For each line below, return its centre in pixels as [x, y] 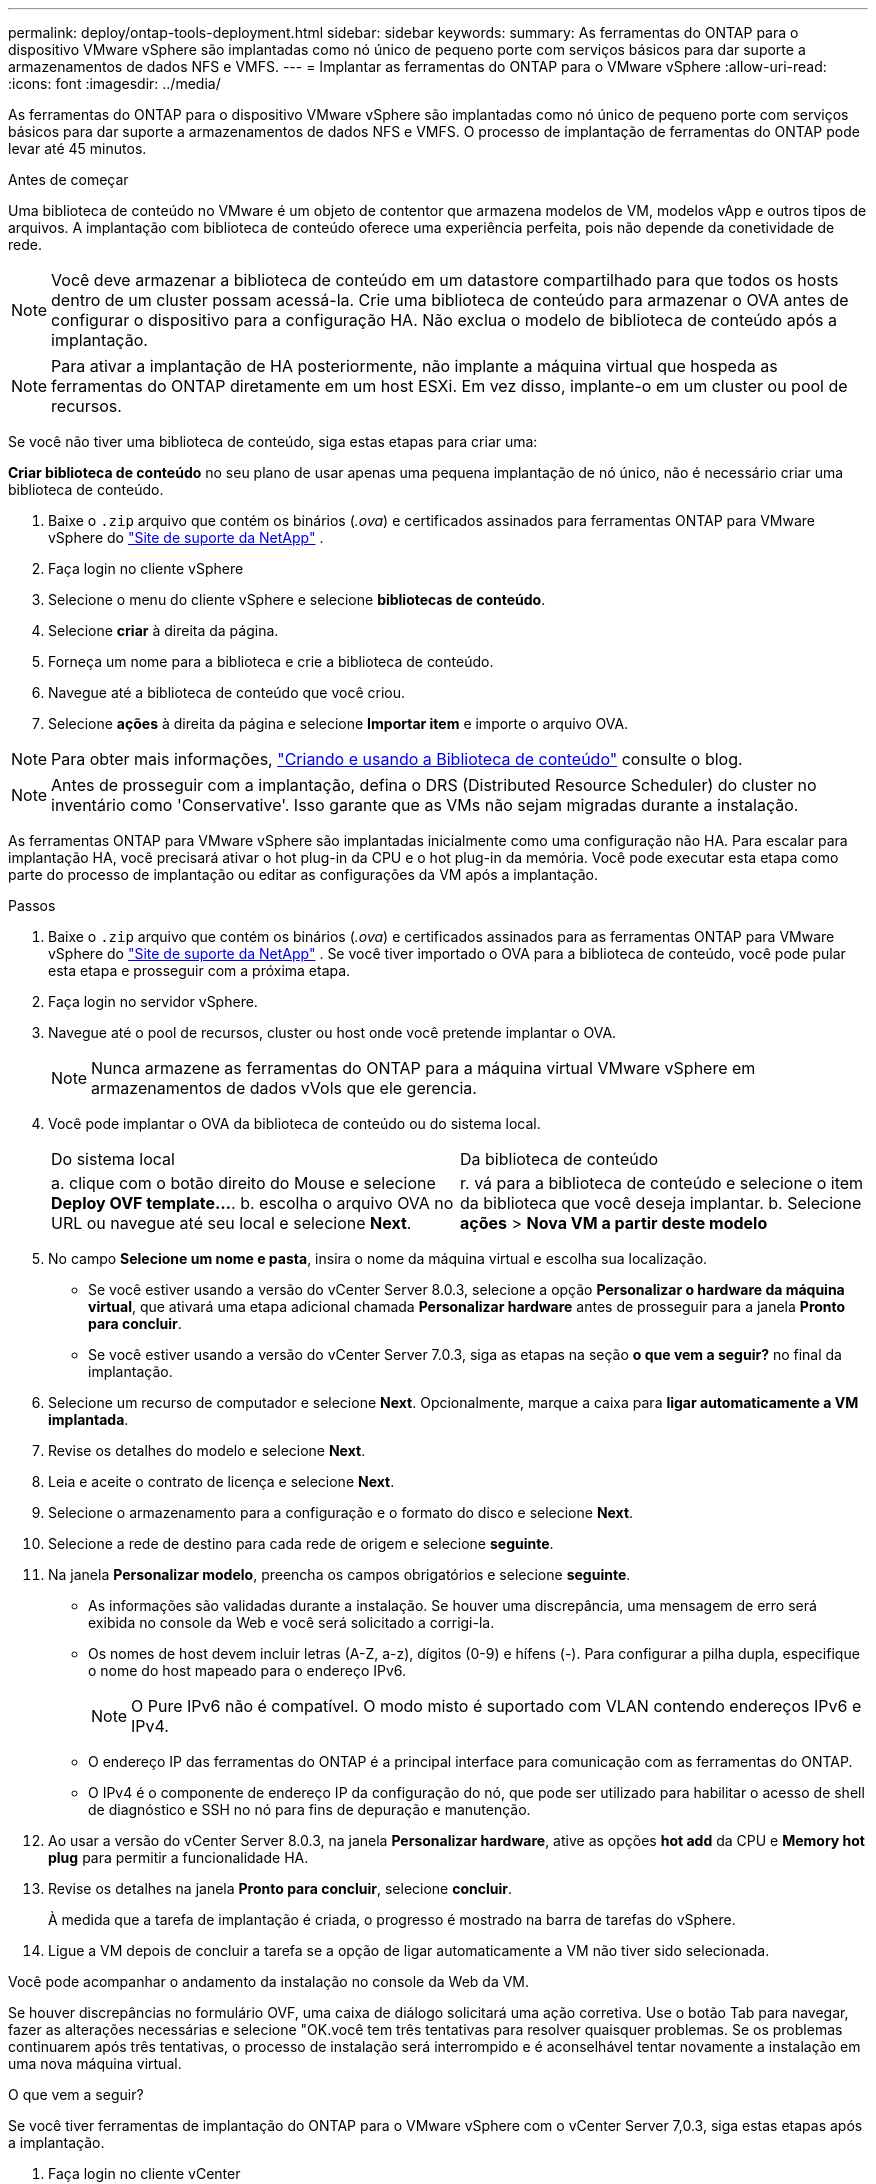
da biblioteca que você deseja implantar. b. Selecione [661, 1203]
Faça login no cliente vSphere [146, 568]
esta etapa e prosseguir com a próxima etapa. [199, 970]
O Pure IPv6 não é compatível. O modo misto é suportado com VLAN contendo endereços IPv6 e [496, 1706]
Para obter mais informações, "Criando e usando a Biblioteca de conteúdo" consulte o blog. [397, 759]
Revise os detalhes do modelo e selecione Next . [207, 1450]
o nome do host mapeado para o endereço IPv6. [247, 1670]
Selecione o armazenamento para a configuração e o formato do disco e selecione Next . [341, 1512]
